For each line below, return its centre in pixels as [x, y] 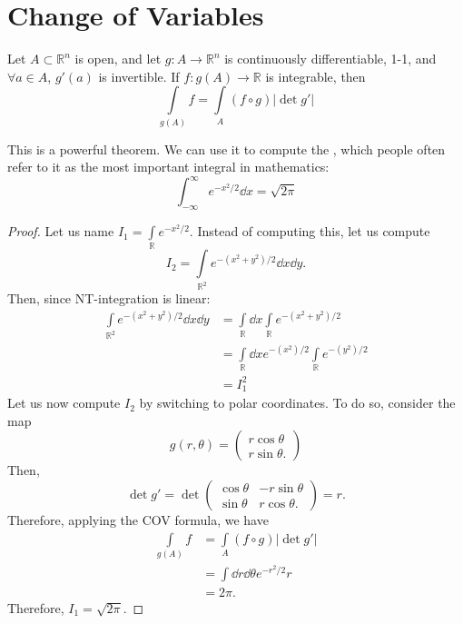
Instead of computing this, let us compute [314, 231]
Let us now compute [64, 403]
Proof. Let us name [61, 231]
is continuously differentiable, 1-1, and [330, 59]
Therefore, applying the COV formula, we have [138, 519]
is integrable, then [315, 76]
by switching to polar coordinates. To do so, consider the [297, 403]
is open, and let [118, 59]
